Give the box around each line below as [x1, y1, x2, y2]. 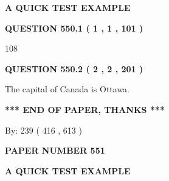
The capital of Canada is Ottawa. [5, 83, 130, 95]
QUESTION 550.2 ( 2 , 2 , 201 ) [5, 62, 143, 75]
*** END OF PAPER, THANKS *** [5, 103, 165, 115]
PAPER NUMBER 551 [5, 144, 105, 157]
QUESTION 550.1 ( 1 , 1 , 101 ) [5, 21, 143, 34]
